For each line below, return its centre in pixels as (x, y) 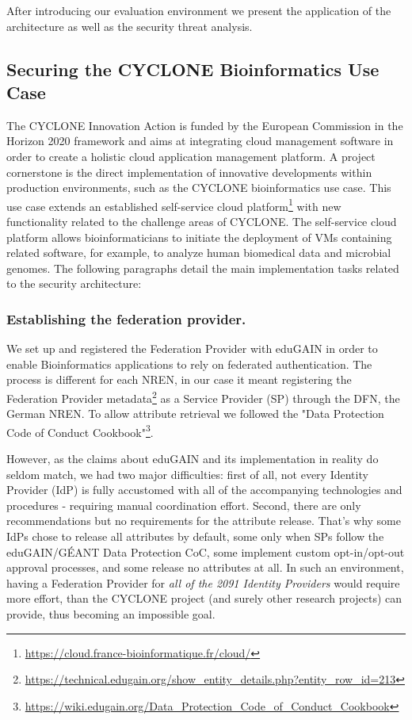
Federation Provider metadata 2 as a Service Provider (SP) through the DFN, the (203, 396)
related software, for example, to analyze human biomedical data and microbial (199, 253)
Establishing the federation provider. (126, 318)
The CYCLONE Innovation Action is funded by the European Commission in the (205, 125)
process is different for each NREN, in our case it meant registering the (179, 379)
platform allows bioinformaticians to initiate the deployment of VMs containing (199, 237)
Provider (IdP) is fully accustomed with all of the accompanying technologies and (204, 490)
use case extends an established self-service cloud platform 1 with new (174, 205)
